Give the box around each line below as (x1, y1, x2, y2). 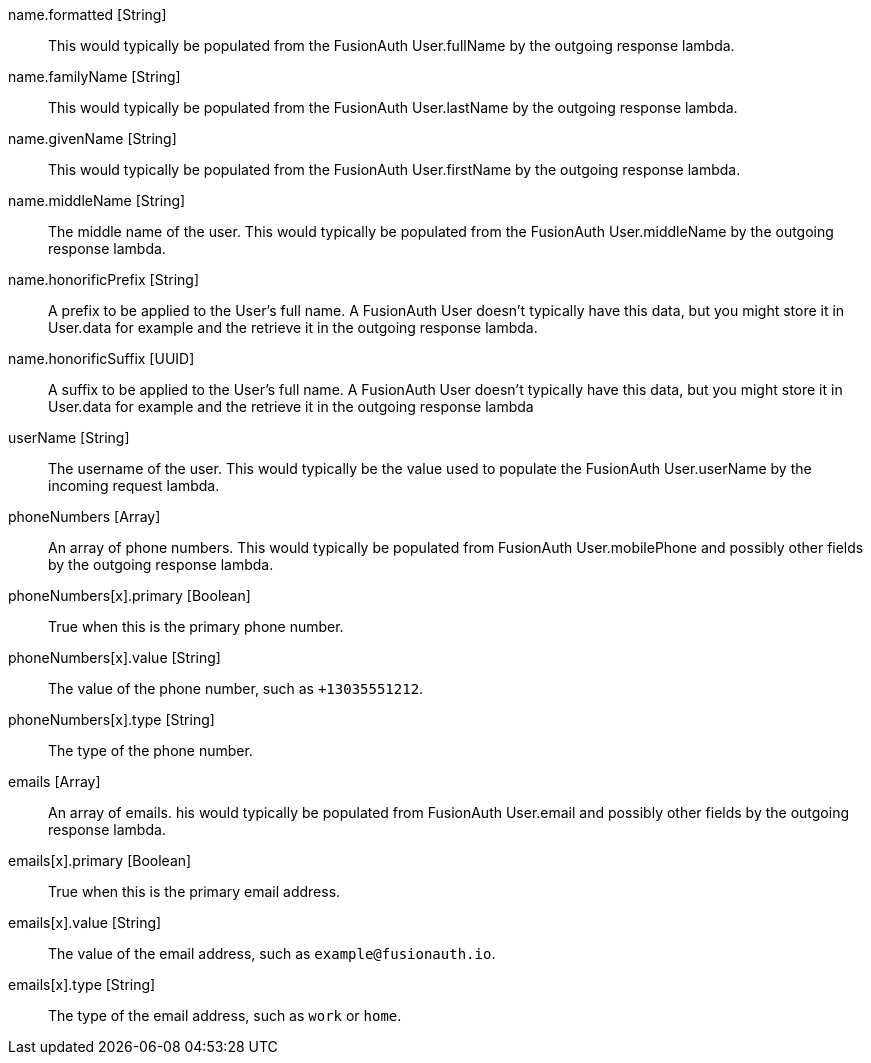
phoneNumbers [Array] (8, 508, 161, 525)
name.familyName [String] (8, 68, 181, 85)
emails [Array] (8, 773, 101, 790)
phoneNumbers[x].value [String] (8, 649, 221, 666)
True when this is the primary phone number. (48, 618, 344, 635)
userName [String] (8, 429, 130, 446)
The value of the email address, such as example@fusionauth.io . (48, 945, 496, 962)
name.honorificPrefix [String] (8, 271, 200, 288)
